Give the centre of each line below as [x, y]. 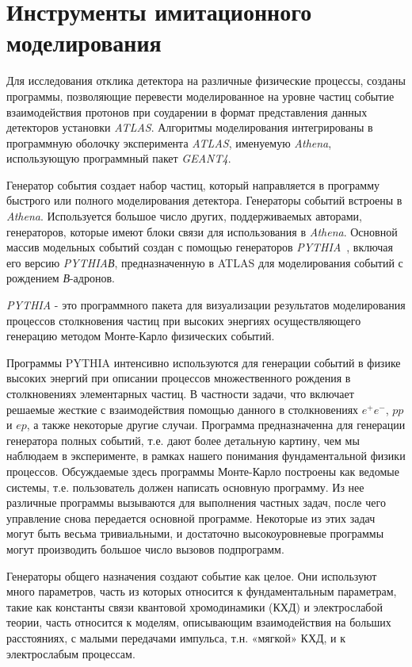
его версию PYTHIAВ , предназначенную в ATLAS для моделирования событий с [205, 262]
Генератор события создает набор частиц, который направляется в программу [193, 184]
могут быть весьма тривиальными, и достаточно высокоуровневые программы [195, 533]
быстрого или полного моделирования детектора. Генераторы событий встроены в [204, 200]
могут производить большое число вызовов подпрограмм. [145, 548]
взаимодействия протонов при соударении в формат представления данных [187, 111]
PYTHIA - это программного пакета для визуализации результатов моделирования [206, 305]
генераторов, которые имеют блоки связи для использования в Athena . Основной [202, 231]
